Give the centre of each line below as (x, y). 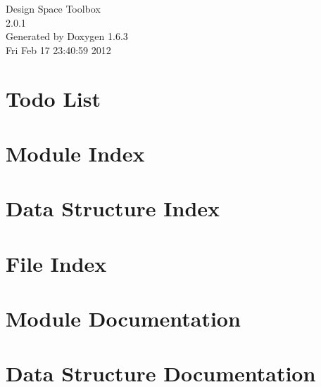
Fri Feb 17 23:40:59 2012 (58, 50)
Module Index (75, 153)
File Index (56, 263)
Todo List (53, 98)
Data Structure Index (113, 208)
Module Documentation (123, 319)
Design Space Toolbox (53, 8)
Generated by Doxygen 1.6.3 (67, 36)
